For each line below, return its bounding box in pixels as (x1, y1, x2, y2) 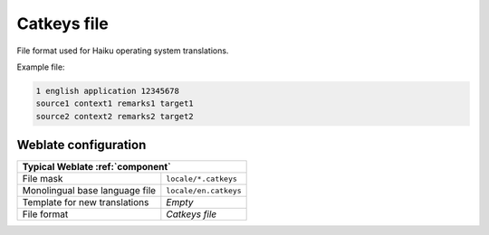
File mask (22, 173, 63, 185)
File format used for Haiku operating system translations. (16, 45, 229, 56)
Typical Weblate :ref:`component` (22, 161, 171, 174)
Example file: (16, 61, 65, 72)
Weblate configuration (16, 137, 147, 153)
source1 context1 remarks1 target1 (35, 99, 194, 108)
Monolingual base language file (22, 184, 157, 197)
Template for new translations (22, 196, 149, 209)
